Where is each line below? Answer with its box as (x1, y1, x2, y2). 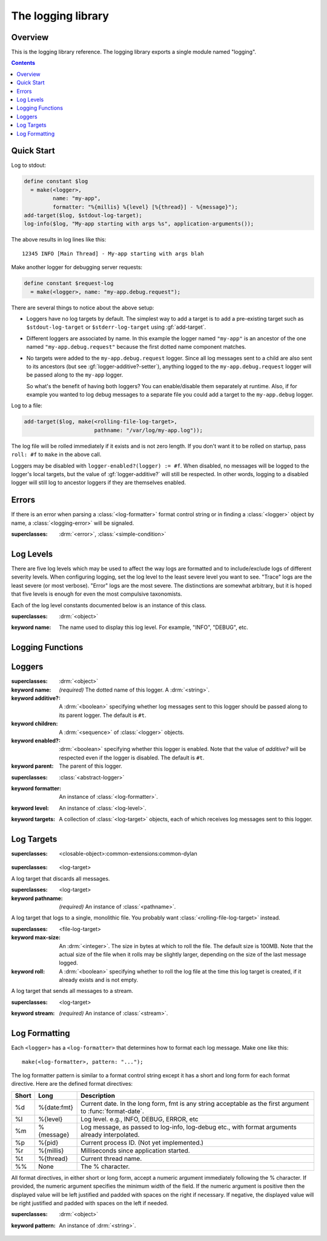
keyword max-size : (11, 934, 61, 941)
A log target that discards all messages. (11, 875, 110, 882)
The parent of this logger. (59, 762, 122, 770)
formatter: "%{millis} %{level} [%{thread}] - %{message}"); (52, 203, 239, 210)
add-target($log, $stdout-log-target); (24, 212, 142, 219)
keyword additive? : (11, 694, 61, 702)
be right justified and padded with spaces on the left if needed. (11, 1199, 169, 1206)
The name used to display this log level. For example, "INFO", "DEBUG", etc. (59, 624, 248, 631)
